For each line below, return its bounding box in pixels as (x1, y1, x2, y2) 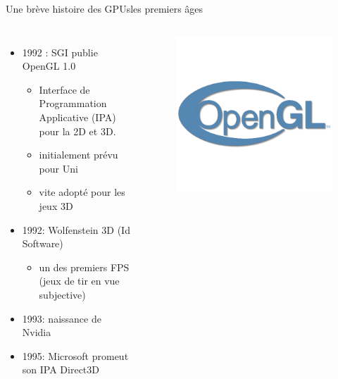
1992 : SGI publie (22, 44, 98, 59)
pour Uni (39, 161, 78, 175)
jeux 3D (39, 198, 73, 213)
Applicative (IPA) (39, 109, 116, 124)
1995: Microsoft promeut (22, 348, 129, 363)
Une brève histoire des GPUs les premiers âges (6, 1, 204, 15)
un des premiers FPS (39, 259, 130, 274)
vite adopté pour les (39, 185, 125, 199)
